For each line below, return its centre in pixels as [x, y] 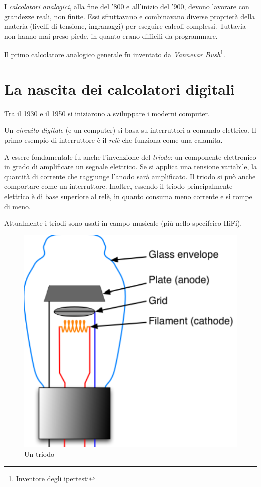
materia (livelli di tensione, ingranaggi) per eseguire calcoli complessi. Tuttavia [125, 26]
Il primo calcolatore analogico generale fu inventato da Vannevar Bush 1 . [115, 54]
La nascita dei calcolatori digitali [119, 89]
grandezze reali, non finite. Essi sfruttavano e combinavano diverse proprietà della [130, 16]
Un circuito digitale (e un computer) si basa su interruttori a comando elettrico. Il [130, 130]
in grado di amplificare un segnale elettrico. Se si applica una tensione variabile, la [131, 167]
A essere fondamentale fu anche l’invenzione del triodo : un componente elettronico [130, 157]
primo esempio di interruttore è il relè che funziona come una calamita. [113, 139]
